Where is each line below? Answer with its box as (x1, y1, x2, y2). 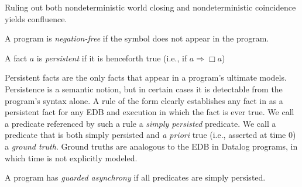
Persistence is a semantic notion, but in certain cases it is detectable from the (5, 82, 283, 95)
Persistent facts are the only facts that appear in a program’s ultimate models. (5, 71, 287, 84)
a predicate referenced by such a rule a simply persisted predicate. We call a (5, 117, 276, 129)
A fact (5, 51, 28, 64)
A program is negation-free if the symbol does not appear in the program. (5, 32, 269, 44)
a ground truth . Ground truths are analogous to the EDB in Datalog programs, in (5, 140, 298, 152)
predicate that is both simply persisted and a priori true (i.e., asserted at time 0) (5, 129, 296, 141)
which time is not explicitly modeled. (5, 151, 138, 164)
